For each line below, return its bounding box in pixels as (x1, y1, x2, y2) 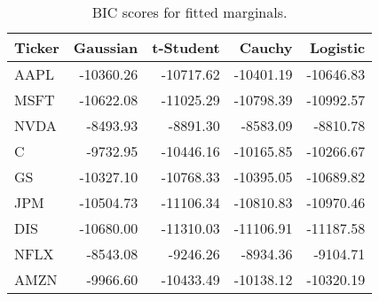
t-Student (152, 37, 220, 58)
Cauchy (239, 37, 293, 58)
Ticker (14, 37, 59, 58)
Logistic (309, 37, 366, 58)
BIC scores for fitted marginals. (91, 2, 288, 22)
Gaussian (73, 37, 138, 58)
